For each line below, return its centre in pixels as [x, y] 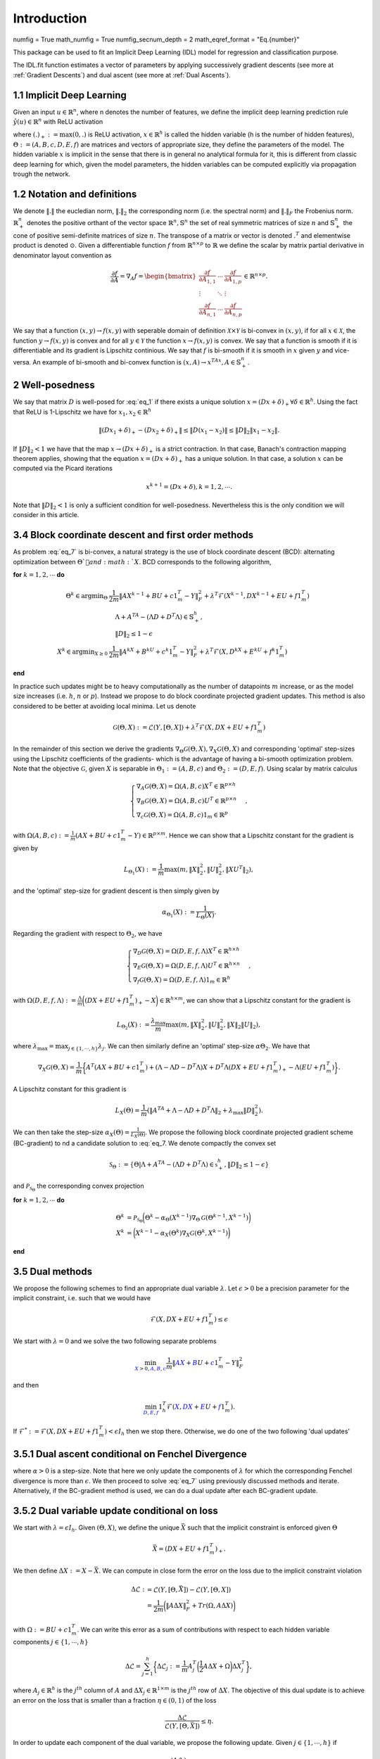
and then [26, 1385]
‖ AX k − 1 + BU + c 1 [148, 595]
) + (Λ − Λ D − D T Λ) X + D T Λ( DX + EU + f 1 [209, 1067]
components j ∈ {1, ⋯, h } [51, 1642]
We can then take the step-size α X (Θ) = [71, 1133]
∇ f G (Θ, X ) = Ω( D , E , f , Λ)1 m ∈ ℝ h [182, 980]
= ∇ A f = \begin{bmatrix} [158, 277]
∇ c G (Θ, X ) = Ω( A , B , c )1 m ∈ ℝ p [182, 815]
